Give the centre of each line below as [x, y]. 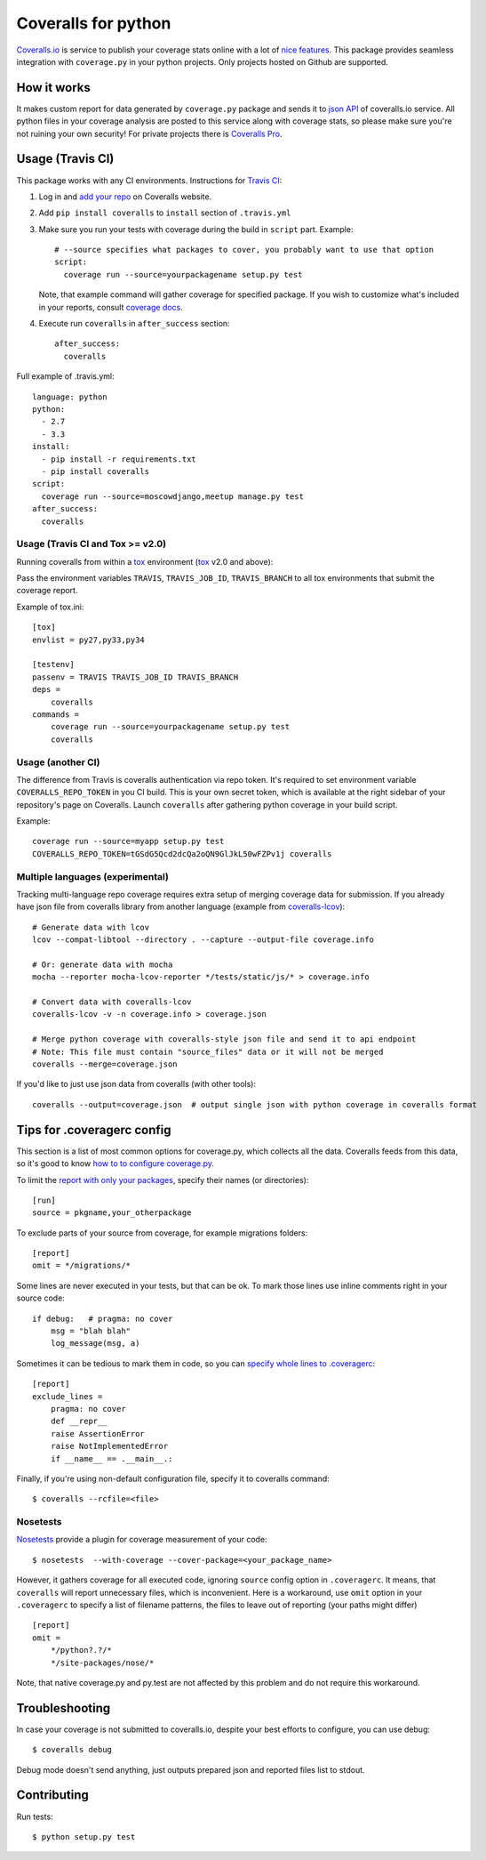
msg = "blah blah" [91, 1331]
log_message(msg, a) [95, 1344]
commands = [56, 714]
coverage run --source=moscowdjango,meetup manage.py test [172, 496]
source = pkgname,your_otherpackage [112, 1213]
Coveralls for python [94, 23]
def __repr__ [79, 1421]
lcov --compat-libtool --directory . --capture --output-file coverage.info [203, 940]
